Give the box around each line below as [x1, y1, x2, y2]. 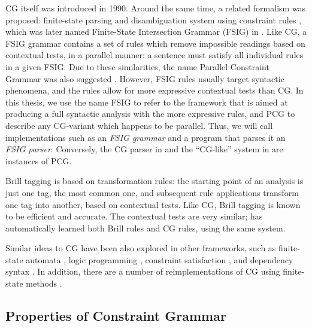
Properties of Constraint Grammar [5, 306, 226, 325]
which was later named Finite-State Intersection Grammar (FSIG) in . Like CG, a [5, 25, 307, 38]
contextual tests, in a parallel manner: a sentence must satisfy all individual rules [5, 49, 304, 61]
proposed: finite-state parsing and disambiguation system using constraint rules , [5, 13, 302, 26]
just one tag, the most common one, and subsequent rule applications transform [5, 186, 299, 198]
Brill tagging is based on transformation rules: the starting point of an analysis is [5, 174, 304, 187]
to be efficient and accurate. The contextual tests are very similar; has [5, 210, 263, 222]
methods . [26, 277, 62, 290]
